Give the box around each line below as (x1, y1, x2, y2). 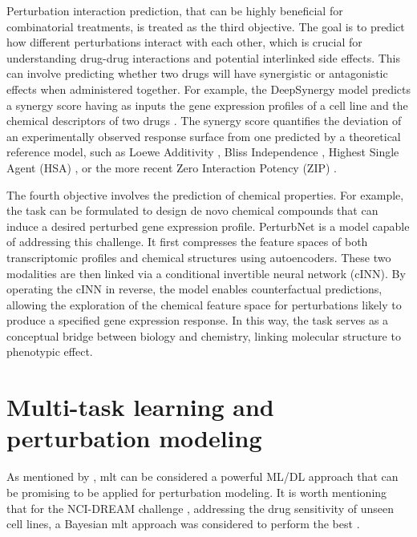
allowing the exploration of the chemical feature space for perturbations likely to (6, 296, 402, 313)
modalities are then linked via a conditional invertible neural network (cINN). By (6, 264, 406, 281)
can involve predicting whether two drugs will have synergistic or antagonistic (6, 65, 388, 82)
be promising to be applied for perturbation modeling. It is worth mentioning (6, 483, 387, 500)
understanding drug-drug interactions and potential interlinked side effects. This (6, 49, 401, 66)
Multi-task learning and (6, 390, 274, 423)
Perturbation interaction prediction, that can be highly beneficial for (6, 2, 343, 18)
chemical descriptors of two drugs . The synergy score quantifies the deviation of (6, 112, 402, 129)
